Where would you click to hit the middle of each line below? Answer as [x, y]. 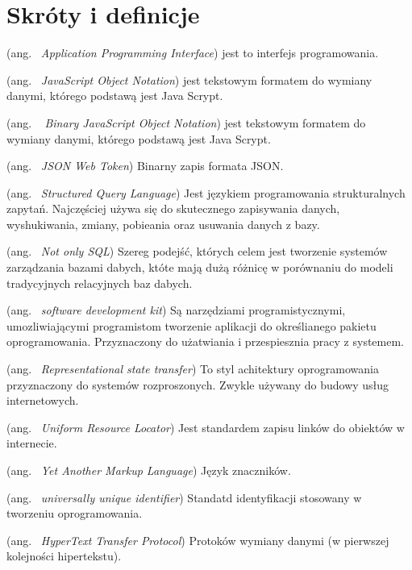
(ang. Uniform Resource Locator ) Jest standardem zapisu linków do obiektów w [206, 427]
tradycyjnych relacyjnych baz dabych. [100, 283]
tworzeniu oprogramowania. [75, 513]
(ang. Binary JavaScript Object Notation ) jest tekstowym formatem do [186, 122]
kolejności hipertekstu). [64, 556]
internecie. [32, 443]
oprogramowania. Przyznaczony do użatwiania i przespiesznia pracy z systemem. [205, 341]
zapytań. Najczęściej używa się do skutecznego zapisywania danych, [173, 208]
